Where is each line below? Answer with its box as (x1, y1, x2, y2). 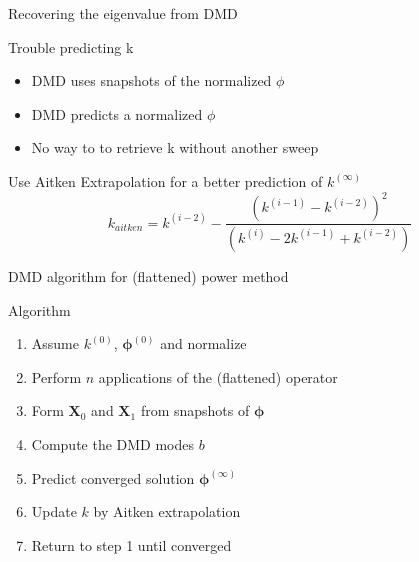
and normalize (160, 333, 247, 354)
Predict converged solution (31, 467, 195, 488)
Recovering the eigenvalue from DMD (8, 3, 238, 23)
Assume (31, 333, 79, 354)
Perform (31, 366, 82, 387)
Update (31, 501, 77, 522)
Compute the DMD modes (31, 433, 195, 454)
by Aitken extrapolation (93, 501, 241, 522)
